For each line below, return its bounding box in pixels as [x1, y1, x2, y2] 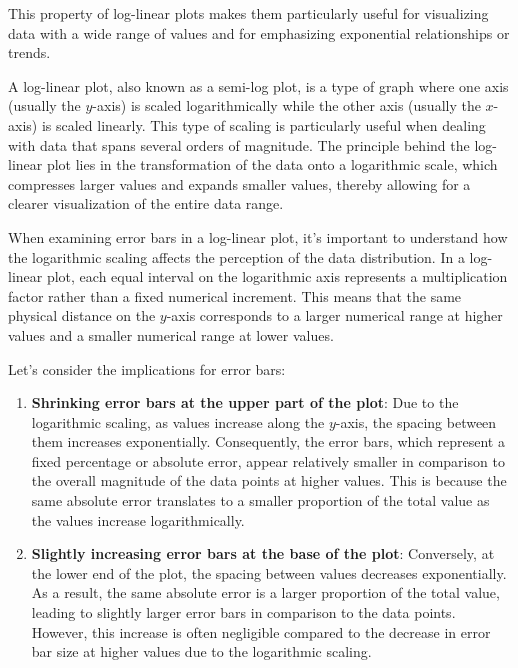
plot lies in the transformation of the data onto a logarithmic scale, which [46, 154, 498, 175]
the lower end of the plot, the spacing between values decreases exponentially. [31, 562, 507, 583]
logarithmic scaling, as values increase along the [31, 411, 325, 432]
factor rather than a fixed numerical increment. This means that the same [8, 285, 462, 306]
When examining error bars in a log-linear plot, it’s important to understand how [8, 226, 508, 247]
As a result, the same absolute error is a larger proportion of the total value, [31, 582, 500, 603]
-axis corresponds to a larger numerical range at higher [166, 305, 503, 326]
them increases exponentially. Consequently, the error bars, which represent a [31, 431, 505, 452]
